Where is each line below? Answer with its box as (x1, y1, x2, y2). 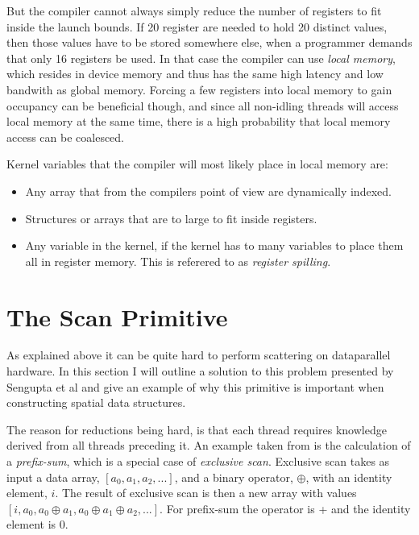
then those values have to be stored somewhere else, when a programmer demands (6, 34, 413, 51)
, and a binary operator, (174, 468, 293, 485)
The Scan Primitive (6, 300, 228, 333)
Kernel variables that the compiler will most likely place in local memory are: (6, 156, 388, 172)
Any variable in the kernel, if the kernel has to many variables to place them (25, 237, 404, 254)
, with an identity (305, 468, 392, 485)
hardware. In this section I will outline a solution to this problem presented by (6, 363, 394, 379)
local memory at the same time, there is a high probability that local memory (6, 113, 391, 130)
